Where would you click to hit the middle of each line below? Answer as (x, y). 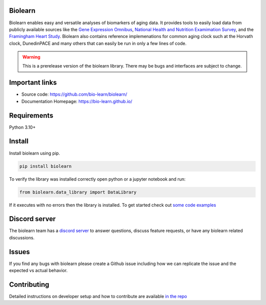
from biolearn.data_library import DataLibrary (78, 192)
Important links (33, 83)
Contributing (29, 285)
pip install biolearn (46, 166)
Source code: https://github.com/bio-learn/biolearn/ (74, 94)
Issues (19, 252)
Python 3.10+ (22, 127)
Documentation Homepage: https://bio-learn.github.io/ (77, 101)
